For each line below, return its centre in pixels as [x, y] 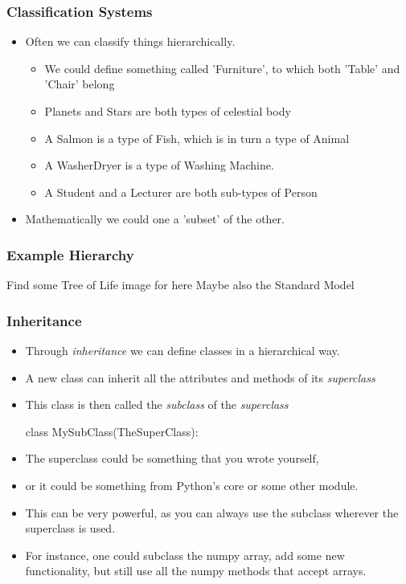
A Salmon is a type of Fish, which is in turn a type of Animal [197, 138]
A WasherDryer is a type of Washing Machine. [159, 165]
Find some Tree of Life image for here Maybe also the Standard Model [180, 285]
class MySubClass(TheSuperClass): [112, 431]
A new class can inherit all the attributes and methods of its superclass [200, 377]
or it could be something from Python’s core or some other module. [192, 485]
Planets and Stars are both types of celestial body [168, 111]
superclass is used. [70, 528]
